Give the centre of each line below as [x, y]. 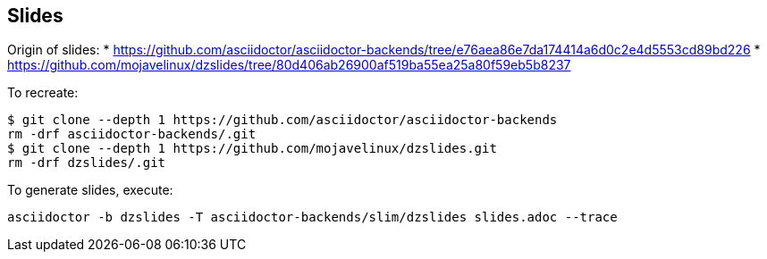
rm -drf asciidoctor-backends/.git [132, 134]
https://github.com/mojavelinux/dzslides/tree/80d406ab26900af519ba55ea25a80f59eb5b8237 [289, 65]
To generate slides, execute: [90, 190]
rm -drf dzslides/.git [87, 163]
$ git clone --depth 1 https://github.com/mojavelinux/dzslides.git [252, 149]
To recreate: [43, 93]
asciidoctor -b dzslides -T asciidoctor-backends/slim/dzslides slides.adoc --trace [312, 217]
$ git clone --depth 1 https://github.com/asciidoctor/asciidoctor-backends [282, 120]
